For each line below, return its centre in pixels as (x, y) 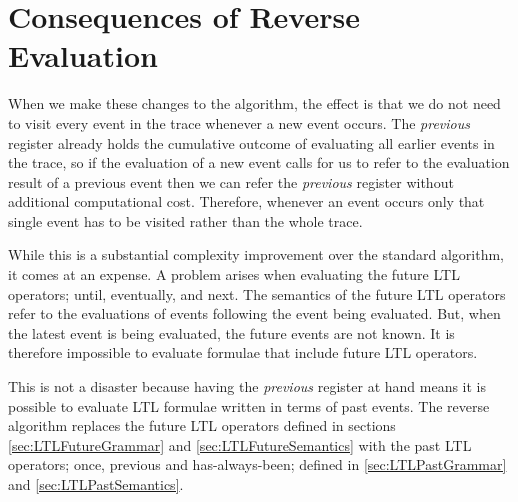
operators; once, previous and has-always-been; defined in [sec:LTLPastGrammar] (257, 464)
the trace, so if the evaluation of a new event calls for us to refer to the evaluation (259, 162)
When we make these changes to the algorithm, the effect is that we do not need (254, 103)
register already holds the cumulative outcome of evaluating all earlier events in (251, 142)
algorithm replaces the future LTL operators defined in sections (202, 425)
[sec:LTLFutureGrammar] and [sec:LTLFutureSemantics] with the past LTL (240, 444)
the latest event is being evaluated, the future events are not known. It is (231, 332)
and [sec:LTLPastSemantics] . (96, 484)
